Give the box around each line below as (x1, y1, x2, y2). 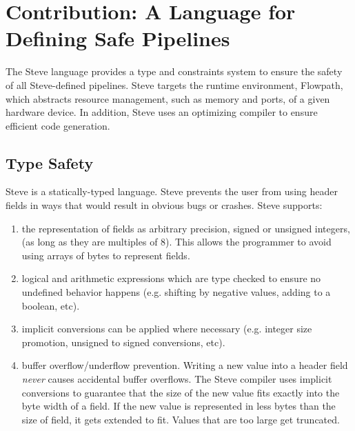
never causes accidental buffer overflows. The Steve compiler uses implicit (21, 372, 332, 386)
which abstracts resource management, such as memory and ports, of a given (6, 91, 330, 106)
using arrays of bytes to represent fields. (21, 248, 190, 262)
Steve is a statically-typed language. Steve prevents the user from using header (6, 184, 338, 199)
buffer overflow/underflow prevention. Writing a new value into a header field (21, 358, 348, 372)
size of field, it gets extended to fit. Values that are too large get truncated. (21, 412, 340, 426)
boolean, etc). (21, 298, 80, 312)
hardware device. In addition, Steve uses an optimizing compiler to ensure (6, 105, 318, 119)
